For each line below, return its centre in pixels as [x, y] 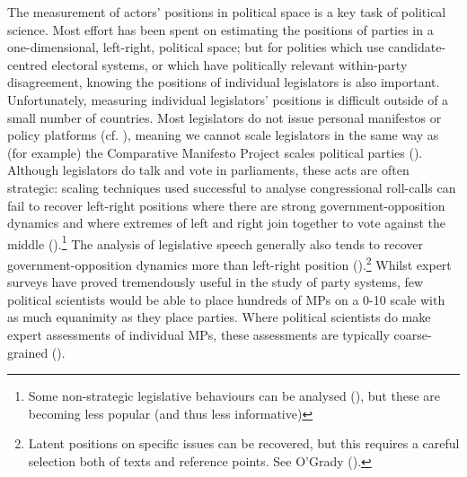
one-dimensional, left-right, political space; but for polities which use [196, 47]
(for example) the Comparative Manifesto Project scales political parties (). [215, 152]
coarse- [413, 334]
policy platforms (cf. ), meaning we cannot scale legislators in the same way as [223, 135]
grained [28, 352]
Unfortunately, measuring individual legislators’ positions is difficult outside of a [228, 99]
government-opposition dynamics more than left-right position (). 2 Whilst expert [229, 263]
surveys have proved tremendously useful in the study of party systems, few [216, 282]
